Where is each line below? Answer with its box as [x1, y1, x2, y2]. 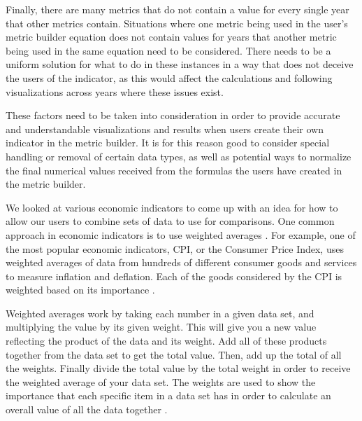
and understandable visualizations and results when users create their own [6, 121, 324, 136]
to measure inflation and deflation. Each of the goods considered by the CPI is [6, 268, 342, 283]
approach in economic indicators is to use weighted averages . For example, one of [6, 227, 356, 242]
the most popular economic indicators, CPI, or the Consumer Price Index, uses [6, 241, 344, 256]
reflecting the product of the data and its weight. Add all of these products [6, 333, 327, 348]
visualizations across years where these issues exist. [6, 84, 224, 99]
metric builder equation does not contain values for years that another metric [6, 29, 337, 44]
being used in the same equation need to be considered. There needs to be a [6, 43, 331, 57]
